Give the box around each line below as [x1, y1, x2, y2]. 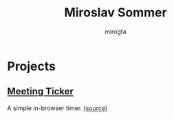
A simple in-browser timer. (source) [7, 104, 108, 112]
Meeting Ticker [7, 85, 74, 97]
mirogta [104, 27, 127, 36]
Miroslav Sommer [64, 5, 167, 21]
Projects [7, 58, 56, 74]
